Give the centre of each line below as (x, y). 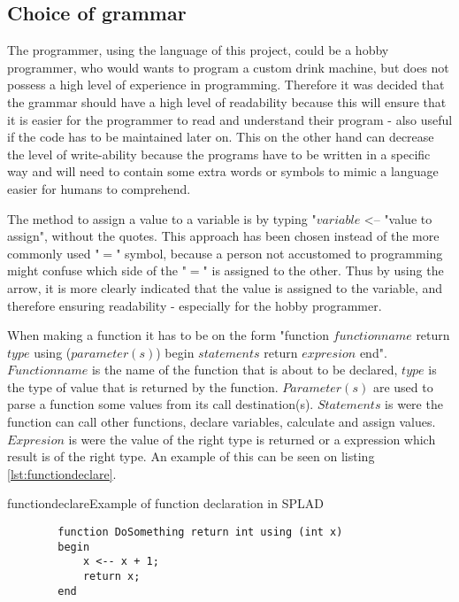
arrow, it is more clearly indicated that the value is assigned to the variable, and (225, 287)
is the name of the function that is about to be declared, (245, 370)
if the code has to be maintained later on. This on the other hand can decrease (221, 137)
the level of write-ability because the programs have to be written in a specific (219, 154)
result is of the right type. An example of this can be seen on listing (191, 456)
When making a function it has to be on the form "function (168, 335)
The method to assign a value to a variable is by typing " (162, 218)
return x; (111, 577)
